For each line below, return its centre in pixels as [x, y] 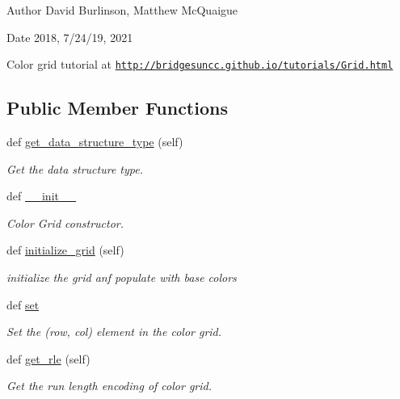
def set [23, 304]
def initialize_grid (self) [65, 250]
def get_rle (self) [48, 358]
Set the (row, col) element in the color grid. [114, 332]
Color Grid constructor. [65, 223]
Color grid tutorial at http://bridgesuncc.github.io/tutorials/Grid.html [200, 64]
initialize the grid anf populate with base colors [122, 277]
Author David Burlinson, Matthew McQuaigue [122, 10]
